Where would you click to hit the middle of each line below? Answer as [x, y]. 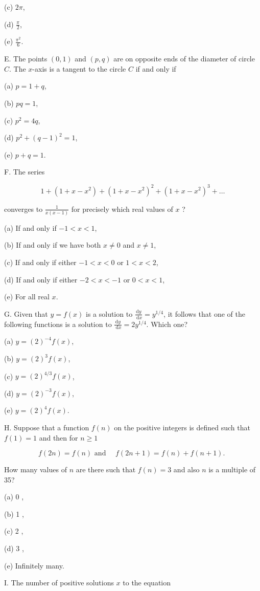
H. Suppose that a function [47, 427]
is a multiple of [232, 469]
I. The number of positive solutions [59, 583]
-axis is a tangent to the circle [79, 68]
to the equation [147, 583]
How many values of [36, 469]
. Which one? [167, 324]
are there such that [106, 469]
